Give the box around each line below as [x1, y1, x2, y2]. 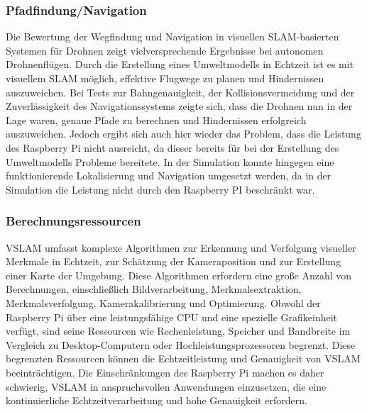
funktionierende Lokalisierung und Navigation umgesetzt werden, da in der [6, 168, 332, 183]
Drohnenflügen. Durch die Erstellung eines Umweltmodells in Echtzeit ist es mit [6, 57, 354, 72]
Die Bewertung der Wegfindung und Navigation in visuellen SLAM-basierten [6, 29, 339, 44]
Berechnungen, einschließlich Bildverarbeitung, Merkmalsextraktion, [6, 282, 302, 296]
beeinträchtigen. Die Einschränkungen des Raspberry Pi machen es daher [6, 364, 324, 379]
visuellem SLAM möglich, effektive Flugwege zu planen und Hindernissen [6, 71, 324, 85]
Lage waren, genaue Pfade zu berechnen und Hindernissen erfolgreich [6, 112, 307, 127]
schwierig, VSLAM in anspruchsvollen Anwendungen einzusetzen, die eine [6, 379, 327, 394]
